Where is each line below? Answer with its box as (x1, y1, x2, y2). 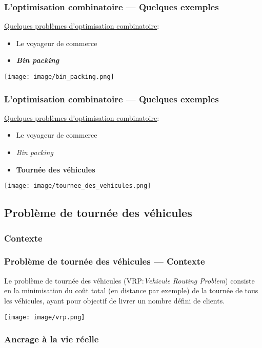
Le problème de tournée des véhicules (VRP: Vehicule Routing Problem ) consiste (4, 275, 255, 286)
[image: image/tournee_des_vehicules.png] (4, 182, 151, 190)
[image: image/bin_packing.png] (4, 73, 114, 80)
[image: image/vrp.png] (4, 313, 85, 321)
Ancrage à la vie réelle (4, 333, 99, 345)
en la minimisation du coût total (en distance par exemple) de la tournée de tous (4, 285, 258, 296)
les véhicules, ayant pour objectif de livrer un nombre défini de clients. (4, 295, 225, 306)
